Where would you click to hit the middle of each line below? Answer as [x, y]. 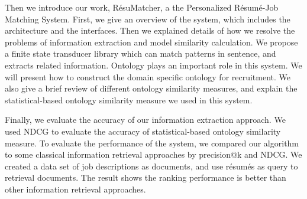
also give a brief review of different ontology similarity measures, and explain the [151, 88]
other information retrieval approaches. [75, 189]
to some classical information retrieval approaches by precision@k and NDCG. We [153, 154]
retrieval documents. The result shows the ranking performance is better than [146, 177]
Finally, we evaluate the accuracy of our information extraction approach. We [145, 120]
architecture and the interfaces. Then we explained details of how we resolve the [150, 30]
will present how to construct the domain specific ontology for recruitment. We [148, 76]
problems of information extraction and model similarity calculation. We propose [151, 42]
